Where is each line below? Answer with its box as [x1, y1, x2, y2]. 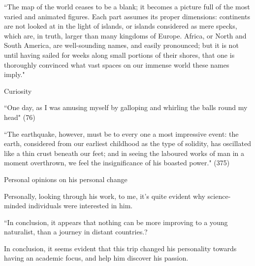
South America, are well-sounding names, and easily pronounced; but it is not [4, 40, 239, 50]
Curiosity [4, 85, 32, 96]
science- [207, 190, 231, 201]
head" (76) [4, 112, 35, 122]
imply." [4, 69, 25, 79]
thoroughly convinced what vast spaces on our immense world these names [4, 59, 229, 70]
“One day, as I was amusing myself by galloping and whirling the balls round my [4, 102, 248, 113]
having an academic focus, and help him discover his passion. [4, 253, 189, 263]
